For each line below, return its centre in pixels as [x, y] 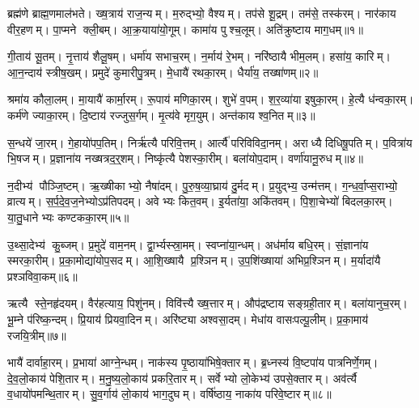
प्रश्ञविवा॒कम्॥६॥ [42, 276]
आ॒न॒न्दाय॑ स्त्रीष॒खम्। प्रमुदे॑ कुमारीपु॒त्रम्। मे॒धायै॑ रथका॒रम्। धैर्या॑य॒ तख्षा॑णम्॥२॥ [163, 72]
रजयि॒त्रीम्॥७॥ [37, 335]
